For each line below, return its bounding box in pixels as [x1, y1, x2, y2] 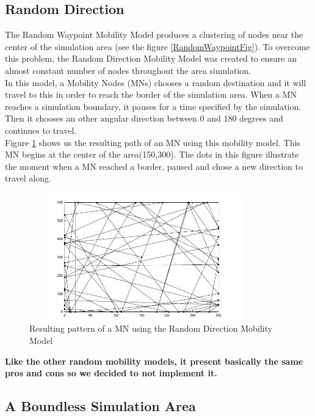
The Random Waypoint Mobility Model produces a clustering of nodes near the [5, 28, 303, 41]
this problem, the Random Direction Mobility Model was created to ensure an [5, 52, 297, 65]
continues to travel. [5, 123, 77, 136]
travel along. [5, 172, 51, 184]
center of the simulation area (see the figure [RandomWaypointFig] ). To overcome [5, 40, 310, 53]
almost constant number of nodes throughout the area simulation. [5, 64, 251, 76]
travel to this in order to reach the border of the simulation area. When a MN [5, 88, 297, 101]
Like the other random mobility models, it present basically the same [5, 354, 303, 367]
